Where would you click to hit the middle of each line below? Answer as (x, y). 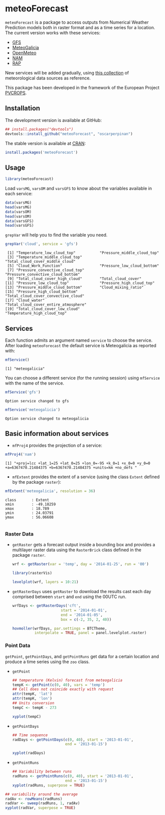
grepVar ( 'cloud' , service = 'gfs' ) (41, 244)
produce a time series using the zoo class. (47, 662)
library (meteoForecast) (29, 179)
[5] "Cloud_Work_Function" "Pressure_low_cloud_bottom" (83, 266)
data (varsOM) (18, 212)
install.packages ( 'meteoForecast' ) (41, 152)
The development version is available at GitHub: (54, 120)
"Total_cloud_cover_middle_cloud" (41, 262)
